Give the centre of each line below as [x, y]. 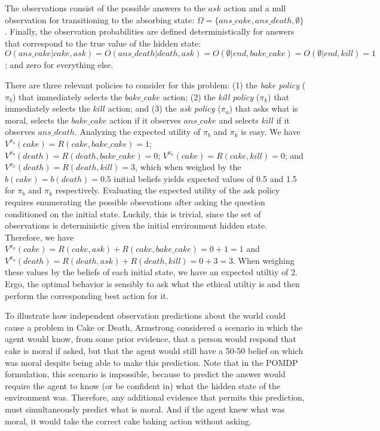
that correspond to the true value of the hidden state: [103, 43]
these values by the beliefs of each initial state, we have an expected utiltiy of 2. [151, 272]
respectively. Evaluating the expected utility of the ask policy [168, 190]
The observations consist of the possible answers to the [105, 8]
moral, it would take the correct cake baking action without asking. [128, 421]
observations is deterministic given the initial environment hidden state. [136, 225]
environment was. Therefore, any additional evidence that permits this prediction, [155, 397]
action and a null [255, 8]
